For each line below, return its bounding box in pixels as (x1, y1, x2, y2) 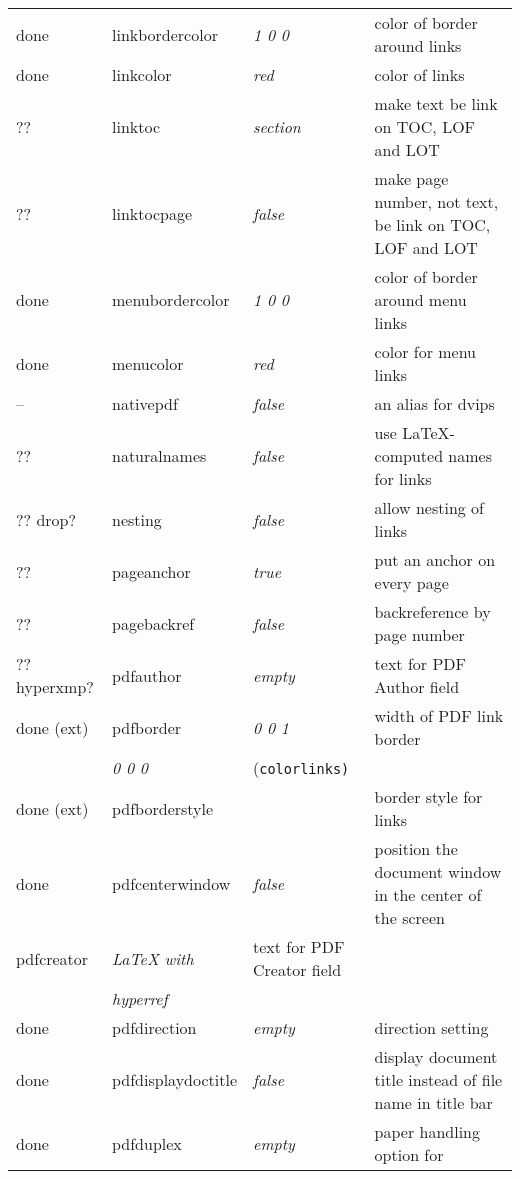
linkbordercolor (111, 22, 218, 46)
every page (374, 571, 449, 594)
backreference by (374, 600, 491, 623)
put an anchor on (374, 548, 496, 571)
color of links (374, 63, 465, 86)
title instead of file (374, 1068, 503, 1091)
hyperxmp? (16, 675, 94, 698)
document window (374, 860, 502, 883)
